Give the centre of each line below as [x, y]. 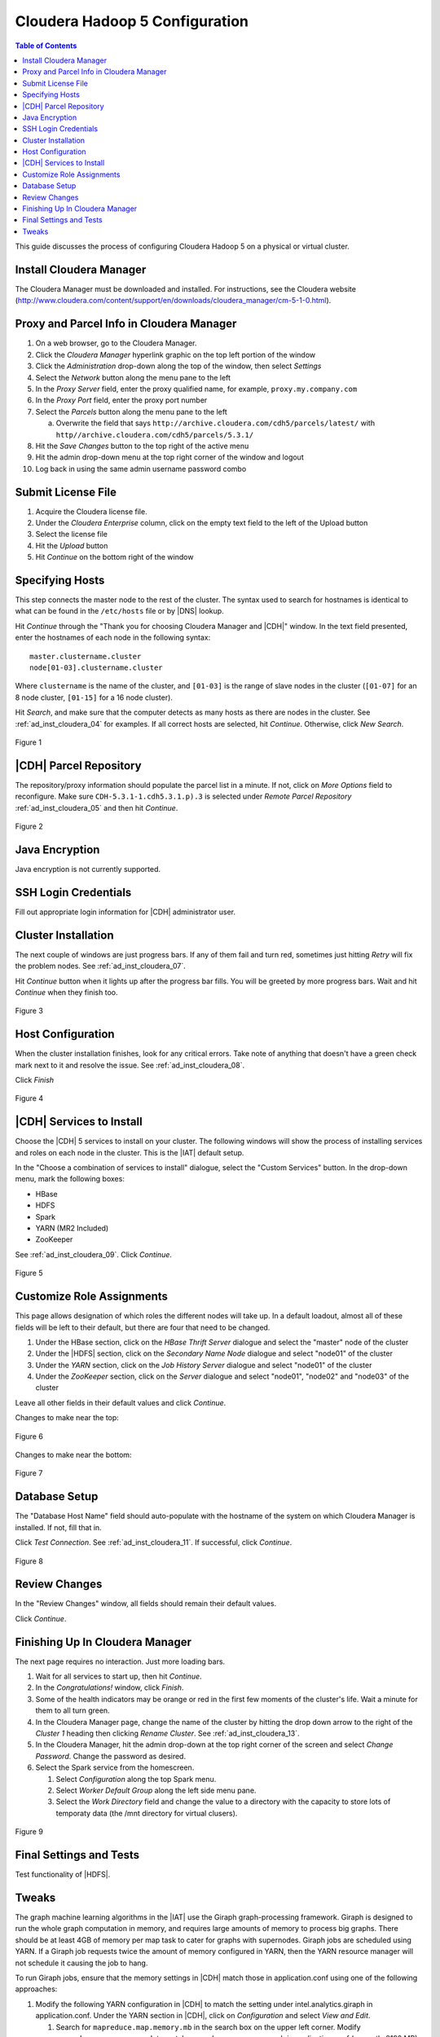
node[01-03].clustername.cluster [96, 668]
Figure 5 [29, 1273]
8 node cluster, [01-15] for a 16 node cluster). [94, 697]
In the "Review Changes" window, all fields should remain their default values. [146, 1604]
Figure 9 [29, 1832]
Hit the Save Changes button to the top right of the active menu [142, 446]
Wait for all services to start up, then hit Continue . [119, 1676]
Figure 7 [29, 1473]
